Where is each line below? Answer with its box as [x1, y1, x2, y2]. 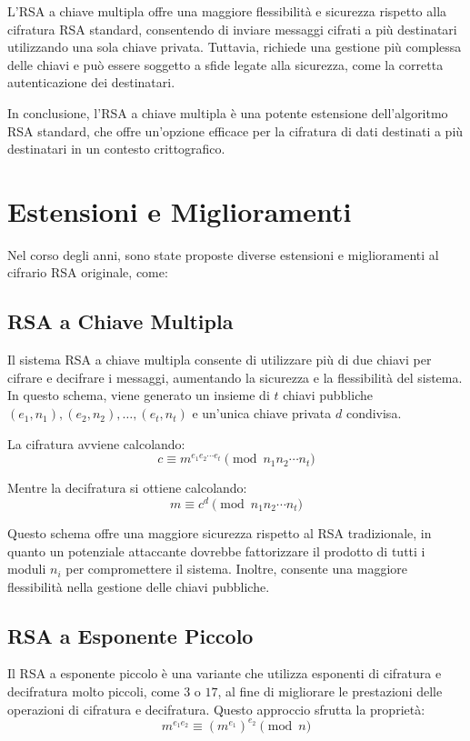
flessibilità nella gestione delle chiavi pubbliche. [7, 576, 270, 596]
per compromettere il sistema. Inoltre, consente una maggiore [65, 559, 407, 578]
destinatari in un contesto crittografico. [7, 139, 225, 158]
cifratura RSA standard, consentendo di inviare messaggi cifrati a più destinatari [7, 19, 457, 38]
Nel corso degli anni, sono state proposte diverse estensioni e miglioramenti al [7, 245, 439, 264]
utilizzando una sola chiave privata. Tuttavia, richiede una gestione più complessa [7, 37, 462, 56]
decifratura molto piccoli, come [7, 682, 180, 701]
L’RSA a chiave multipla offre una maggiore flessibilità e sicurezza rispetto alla [7, 2, 447, 20]
